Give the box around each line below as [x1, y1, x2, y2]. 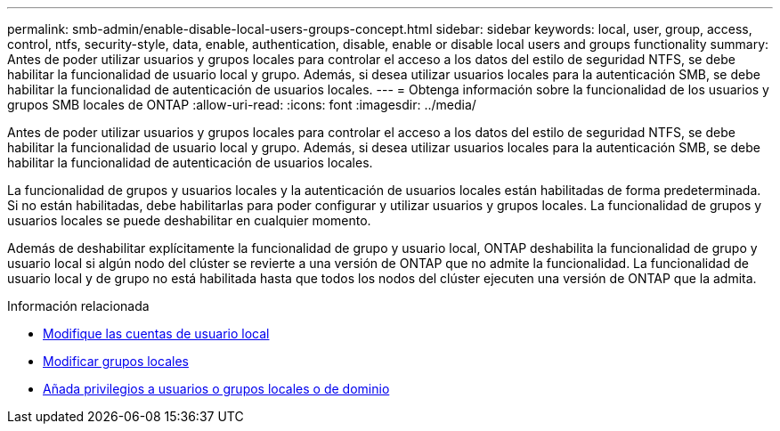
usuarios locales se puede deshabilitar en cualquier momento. [7, 213, 371, 228]
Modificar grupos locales [43, 354, 189, 369]
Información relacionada [7, 298, 150, 313]
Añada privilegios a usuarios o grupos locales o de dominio [43, 381, 390, 396]
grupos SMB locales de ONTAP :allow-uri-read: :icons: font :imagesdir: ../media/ [7, 97, 476, 112]
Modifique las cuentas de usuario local [43, 326, 270, 341]
